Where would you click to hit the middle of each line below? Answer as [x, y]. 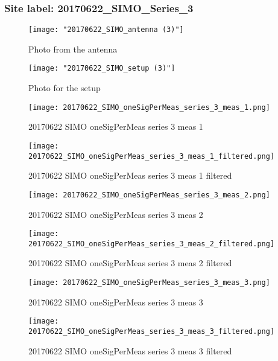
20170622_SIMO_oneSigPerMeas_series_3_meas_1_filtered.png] [152, 156]
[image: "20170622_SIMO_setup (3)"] [102, 69]
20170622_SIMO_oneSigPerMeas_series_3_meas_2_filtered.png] [152, 244]
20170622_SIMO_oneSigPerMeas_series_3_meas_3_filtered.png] [152, 331]
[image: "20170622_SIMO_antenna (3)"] [106, 30]
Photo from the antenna [73, 49]
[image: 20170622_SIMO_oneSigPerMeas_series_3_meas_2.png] [149, 195]
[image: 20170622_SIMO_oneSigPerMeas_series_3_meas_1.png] [149, 107]
